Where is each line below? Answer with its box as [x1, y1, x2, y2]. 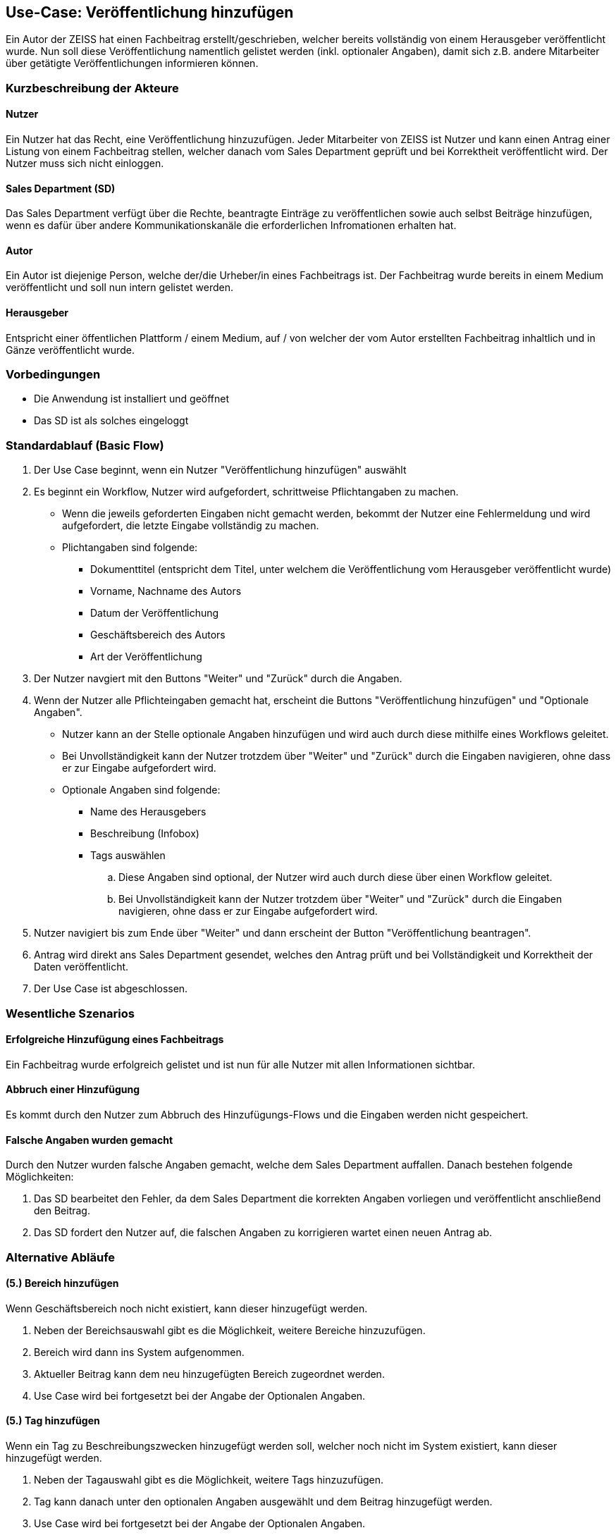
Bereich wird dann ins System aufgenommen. [34, 1345, 245, 1358]
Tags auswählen [90, 849, 166, 862]
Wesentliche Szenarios [6, 1006, 135, 1021]
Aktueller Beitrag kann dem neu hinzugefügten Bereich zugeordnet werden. [34, 1367, 385, 1380]
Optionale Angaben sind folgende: [62, 784, 221, 796]
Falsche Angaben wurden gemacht [6, 1133, 173, 1146]
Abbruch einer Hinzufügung [6, 1083, 140, 1096]
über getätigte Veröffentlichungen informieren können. [6, 57, 259, 70]
